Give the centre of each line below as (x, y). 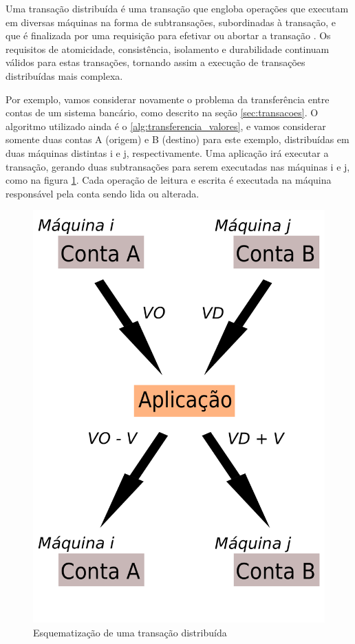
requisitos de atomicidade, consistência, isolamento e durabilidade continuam (168, 49)
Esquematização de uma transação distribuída (130, 632)
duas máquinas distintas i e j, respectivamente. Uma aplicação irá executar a (167, 152)
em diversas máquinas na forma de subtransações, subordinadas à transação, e (171, 22)
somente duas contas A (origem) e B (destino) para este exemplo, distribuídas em (177, 139)
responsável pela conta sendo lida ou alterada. (103, 193)
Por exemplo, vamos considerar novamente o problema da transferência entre (168, 99)
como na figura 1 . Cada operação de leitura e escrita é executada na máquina (169, 180)
